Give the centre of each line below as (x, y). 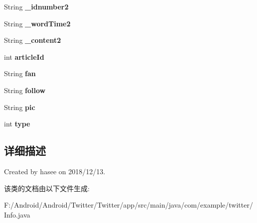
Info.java (17, 214)
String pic (20, 107)
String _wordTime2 (37, 23)
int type (17, 124)
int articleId (24, 56)
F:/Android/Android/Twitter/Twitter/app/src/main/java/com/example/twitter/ (128, 205)
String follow (25, 90)
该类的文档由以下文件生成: (47, 188)
